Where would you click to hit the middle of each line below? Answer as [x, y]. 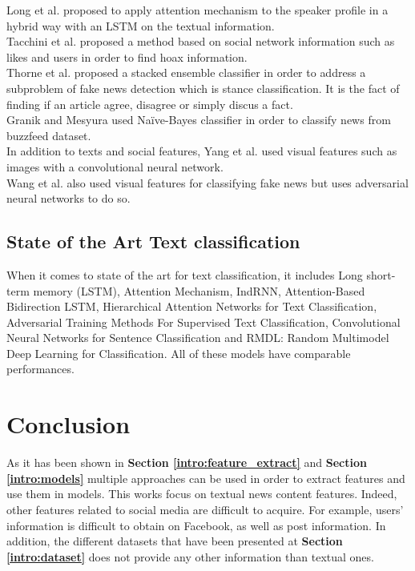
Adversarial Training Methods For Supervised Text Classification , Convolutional [203, 322]
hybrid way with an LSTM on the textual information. [141, 25]
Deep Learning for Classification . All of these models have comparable [179, 353]
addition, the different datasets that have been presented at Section [175, 541]
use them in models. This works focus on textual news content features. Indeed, [202, 494]
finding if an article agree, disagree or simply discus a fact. [150, 104]
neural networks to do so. [68, 198]
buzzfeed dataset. [49, 135]
